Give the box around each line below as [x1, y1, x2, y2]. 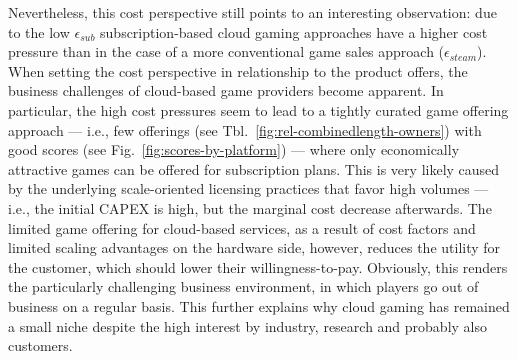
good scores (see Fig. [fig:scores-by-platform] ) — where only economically [8, 139, 460, 160]
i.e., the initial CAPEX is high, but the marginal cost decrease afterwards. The [8, 197, 492, 218]
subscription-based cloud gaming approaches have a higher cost [100, 21, 488, 42]
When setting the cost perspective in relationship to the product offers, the [8, 60, 468, 81]
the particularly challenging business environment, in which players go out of [8, 276, 479, 297]
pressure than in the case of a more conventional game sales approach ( [8, 41, 445, 62]
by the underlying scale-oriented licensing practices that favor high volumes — [8, 178, 489, 199]
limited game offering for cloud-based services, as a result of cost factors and [8, 217, 476, 238]
